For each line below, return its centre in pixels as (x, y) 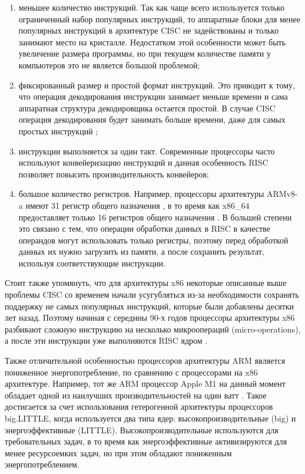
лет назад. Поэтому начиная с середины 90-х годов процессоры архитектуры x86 (150, 317)
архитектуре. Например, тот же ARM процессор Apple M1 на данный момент (145, 384)
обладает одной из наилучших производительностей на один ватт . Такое (136, 395)
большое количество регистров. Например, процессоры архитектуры (141, 194)
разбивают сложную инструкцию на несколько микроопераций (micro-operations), (153, 329)
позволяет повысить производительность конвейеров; (114, 174)
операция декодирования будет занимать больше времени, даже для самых (152, 119)
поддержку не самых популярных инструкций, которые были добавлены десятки (150, 306)
